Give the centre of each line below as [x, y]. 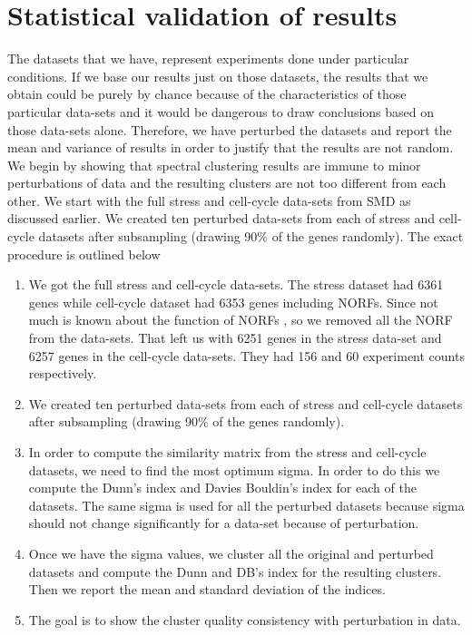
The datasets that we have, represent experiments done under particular [208, 59]
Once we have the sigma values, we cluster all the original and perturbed [231, 553]
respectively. [63, 373]
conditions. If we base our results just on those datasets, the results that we [218, 76]
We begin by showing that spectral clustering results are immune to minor [214, 165]
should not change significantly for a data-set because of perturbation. [224, 523]
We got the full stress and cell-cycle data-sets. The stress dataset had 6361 [236, 284]
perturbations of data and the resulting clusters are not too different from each [227, 183]
